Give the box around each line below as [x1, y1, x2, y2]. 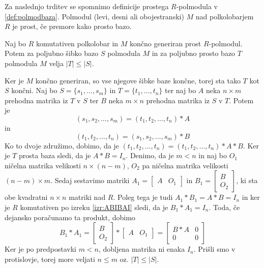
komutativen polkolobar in [36, 38, 119, 48]
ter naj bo [165, 85, 196, 96]
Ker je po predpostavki [5, 244, 76, 254]
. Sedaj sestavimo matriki [50, 175, 130, 186]
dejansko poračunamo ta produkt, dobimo [5, 212, 135, 222]
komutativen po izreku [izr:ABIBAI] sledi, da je [20, 201, 168, 212]
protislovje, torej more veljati [5, 253, 95, 264]
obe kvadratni [5, 192, 48, 202]
